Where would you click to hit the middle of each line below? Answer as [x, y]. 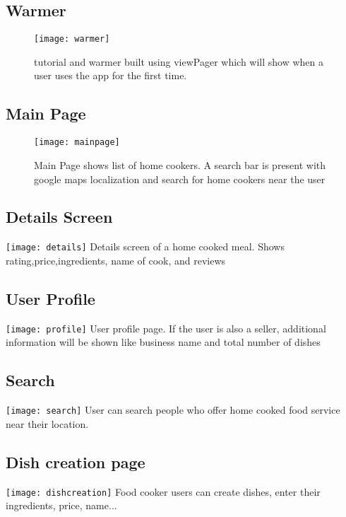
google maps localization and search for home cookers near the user [180, 179]
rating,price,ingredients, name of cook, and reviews [116, 260]
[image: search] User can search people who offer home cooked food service [173, 410]
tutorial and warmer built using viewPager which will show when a [179, 61]
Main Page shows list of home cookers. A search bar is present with [180, 164]
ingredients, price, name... [61, 505]
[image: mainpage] [77, 143]
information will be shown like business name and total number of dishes [163, 342]
